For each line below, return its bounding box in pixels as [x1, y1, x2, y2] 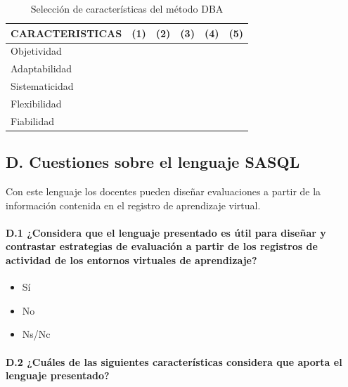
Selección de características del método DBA [30, 1, 224, 15]
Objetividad [11, 44, 62, 58]
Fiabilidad [11, 113, 55, 128]
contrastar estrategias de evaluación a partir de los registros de [6, 239, 318, 254]
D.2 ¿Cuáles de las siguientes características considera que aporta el [6, 354, 342, 369]
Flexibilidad [11, 96, 62, 110]
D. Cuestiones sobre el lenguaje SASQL [6, 151, 300, 173]
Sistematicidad [11, 79, 74, 93]
